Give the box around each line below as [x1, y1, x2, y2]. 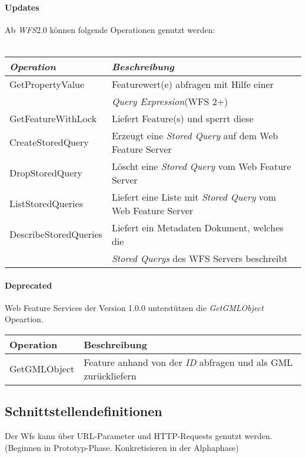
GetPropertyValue [9, 77, 85, 91]
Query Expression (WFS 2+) [111, 94, 228, 108]
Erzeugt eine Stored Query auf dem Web [111, 128, 278, 142]
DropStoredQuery [9, 166, 82, 180]
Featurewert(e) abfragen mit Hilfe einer [111, 77, 274, 91]
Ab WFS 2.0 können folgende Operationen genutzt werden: [5, 23, 215, 35]
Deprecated [5, 279, 52, 291]
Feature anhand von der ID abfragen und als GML [84, 355, 293, 369]
